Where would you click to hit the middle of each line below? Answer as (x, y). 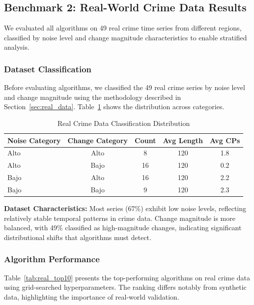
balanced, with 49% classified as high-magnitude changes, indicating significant (123, 228)
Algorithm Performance (52, 259)
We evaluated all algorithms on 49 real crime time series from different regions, (123, 28)
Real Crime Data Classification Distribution (124, 123)
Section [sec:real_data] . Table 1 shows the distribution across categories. (114, 107)
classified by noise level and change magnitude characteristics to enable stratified (126, 37)
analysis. (17, 47)
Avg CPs (225, 140)
